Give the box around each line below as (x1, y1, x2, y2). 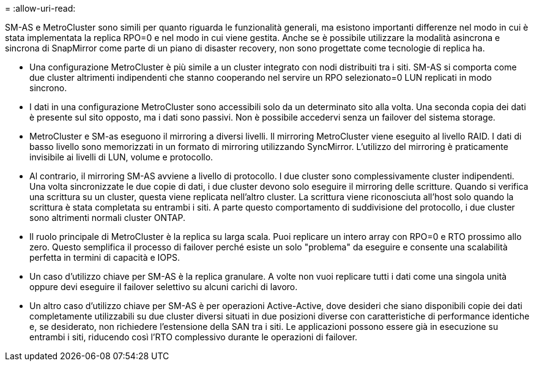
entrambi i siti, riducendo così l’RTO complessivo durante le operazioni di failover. (29, 332, 358, 342)
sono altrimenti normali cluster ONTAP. (29, 212, 185, 223)
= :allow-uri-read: (5, 3, 76, 13)
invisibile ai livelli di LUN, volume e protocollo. (29, 152, 213, 162)
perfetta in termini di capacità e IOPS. (29, 252, 180, 263)
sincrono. (29, 83, 67, 93)
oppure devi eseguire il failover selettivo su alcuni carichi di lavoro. (29, 282, 298, 292)
